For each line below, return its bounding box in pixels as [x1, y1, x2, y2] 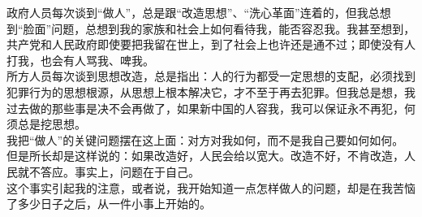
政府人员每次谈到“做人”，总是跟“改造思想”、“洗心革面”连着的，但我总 [6, 4, 380, 20]
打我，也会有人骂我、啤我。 [6, 51, 154, 68]
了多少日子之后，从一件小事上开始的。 [6, 195, 211, 212]
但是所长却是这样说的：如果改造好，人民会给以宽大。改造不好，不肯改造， [6, 147, 404, 164]
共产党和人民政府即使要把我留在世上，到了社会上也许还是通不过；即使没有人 [6, 36, 416, 53]
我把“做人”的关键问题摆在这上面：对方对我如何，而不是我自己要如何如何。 [6, 131, 404, 148]
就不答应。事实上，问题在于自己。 [17, 163, 200, 180]
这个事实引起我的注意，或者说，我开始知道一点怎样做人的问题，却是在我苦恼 [6, 179, 416, 196]
